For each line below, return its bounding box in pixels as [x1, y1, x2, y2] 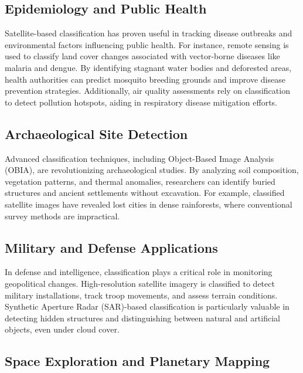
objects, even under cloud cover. [5, 323, 120, 335]
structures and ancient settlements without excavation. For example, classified [5, 186, 285, 199]
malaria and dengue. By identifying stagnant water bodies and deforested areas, [5, 61, 292, 73]
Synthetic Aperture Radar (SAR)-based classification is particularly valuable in [5, 300, 290, 313]
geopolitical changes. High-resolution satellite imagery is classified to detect [5, 277, 275, 289]
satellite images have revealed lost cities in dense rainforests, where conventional [5, 198, 292, 210]
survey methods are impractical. [5, 209, 120, 222]
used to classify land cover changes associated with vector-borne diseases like [5, 50, 280, 62]
